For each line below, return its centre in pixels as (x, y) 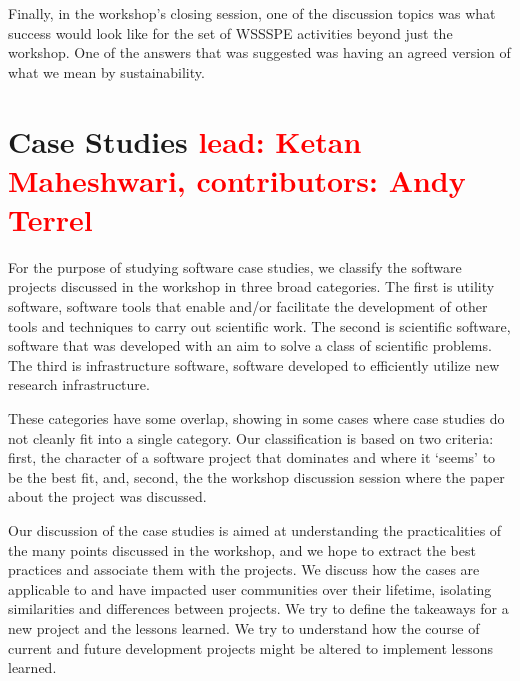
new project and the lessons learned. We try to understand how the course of (244, 627)
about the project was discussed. (107, 496)
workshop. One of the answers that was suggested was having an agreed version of (259, 52)
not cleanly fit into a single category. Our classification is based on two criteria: (251, 437)
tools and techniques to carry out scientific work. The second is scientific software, (259, 325)
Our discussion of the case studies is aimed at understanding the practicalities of (255, 530)
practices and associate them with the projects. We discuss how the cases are (244, 569)
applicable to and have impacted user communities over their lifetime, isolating (250, 588)
